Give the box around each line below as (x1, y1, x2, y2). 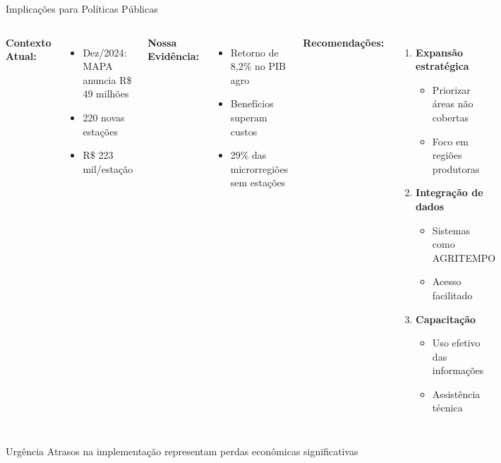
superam (230, 109, 267, 124)
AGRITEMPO (432, 250, 496, 265)
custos (230, 124, 258, 138)
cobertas (432, 109, 469, 124)
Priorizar (432, 82, 471, 97)
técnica (432, 400, 463, 415)
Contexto (6, 35, 52, 49)
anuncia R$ (83, 72, 132, 87)
